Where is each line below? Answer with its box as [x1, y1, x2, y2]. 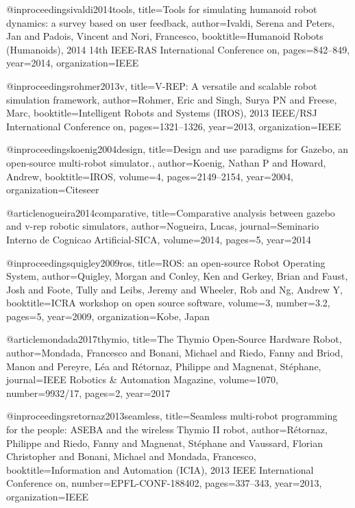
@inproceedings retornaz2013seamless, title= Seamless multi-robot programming [6, 409, 338, 423]
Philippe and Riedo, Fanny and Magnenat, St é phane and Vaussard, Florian [6, 435, 323, 450]
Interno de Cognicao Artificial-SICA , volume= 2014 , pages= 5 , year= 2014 [6, 232, 311, 246]
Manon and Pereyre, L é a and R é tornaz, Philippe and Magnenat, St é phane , [6, 359, 321, 373]
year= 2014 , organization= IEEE [6, 56, 139, 70]
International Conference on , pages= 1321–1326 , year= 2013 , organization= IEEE [6, 119, 341, 133]
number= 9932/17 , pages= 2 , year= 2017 [6, 385, 171, 400]
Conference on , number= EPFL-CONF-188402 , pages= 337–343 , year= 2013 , [6, 476, 322, 490]
